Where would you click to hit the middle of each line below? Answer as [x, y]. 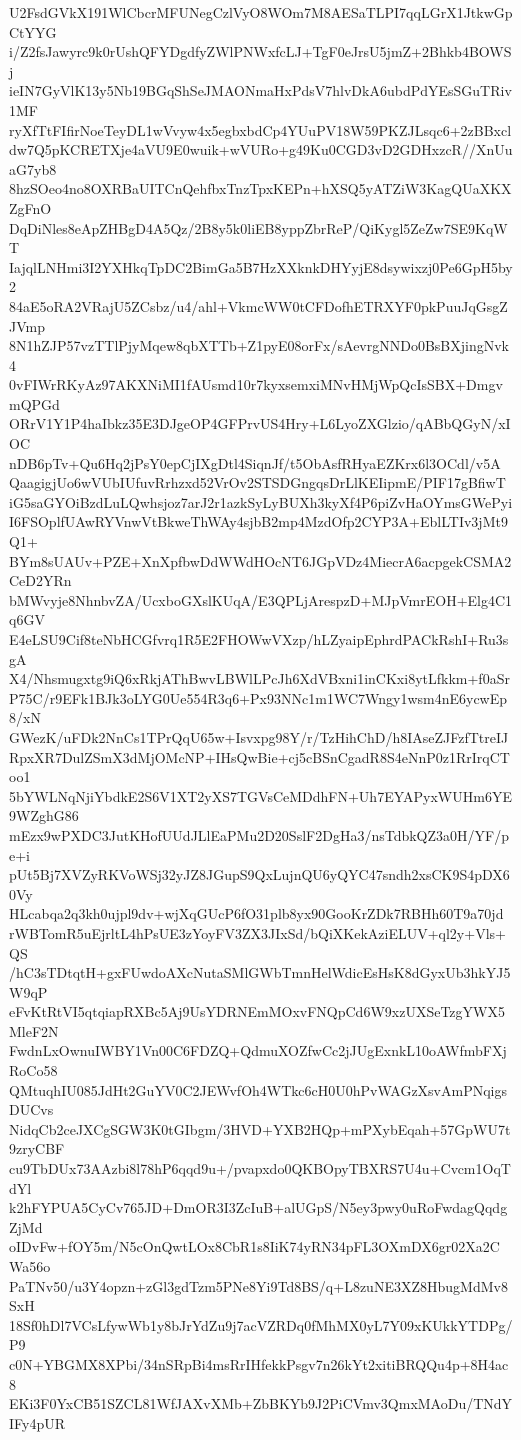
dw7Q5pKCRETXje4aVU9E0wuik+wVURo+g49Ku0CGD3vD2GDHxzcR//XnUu [261, 149]
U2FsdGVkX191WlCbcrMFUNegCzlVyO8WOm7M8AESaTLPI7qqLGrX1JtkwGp [261, 12]
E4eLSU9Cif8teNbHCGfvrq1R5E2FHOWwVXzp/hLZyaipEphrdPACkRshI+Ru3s [259, 639]
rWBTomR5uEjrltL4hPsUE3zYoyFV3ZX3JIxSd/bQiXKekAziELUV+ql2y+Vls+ [257, 932]
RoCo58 [33, 1070]
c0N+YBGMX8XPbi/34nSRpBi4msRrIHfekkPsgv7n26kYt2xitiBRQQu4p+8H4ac [259, 1363]
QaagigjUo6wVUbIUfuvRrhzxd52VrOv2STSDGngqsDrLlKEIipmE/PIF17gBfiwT [257, 482]
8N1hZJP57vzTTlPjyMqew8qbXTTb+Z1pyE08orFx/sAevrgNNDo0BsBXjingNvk [259, 345]
